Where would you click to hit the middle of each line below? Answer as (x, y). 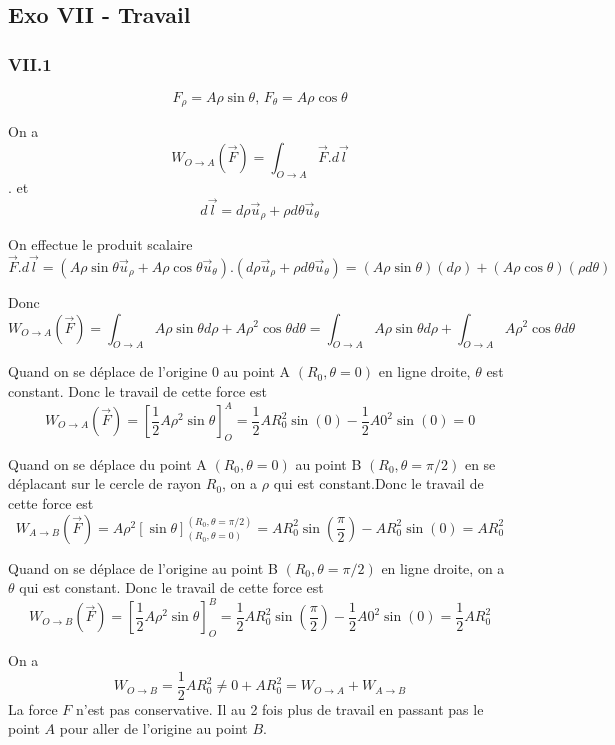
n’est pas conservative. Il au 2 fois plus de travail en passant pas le (279, 708)
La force (33, 708)
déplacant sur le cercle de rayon (105, 483)
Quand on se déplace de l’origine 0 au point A (149, 371)
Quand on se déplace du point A (107, 463)
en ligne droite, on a (443, 567)
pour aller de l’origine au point (153, 728)
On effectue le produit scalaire (100, 244)
